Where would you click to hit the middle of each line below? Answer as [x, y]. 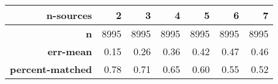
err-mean [70, 51]
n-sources [69, 15]
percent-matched [51, 69]
